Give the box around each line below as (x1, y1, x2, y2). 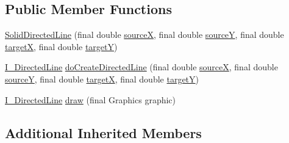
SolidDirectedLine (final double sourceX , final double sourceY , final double (5, 28, 284, 41)
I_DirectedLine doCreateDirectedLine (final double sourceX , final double (5, 61, 278, 73)
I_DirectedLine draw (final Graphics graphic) (5, 93, 176, 106)
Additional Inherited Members (5, 123, 202, 142)
